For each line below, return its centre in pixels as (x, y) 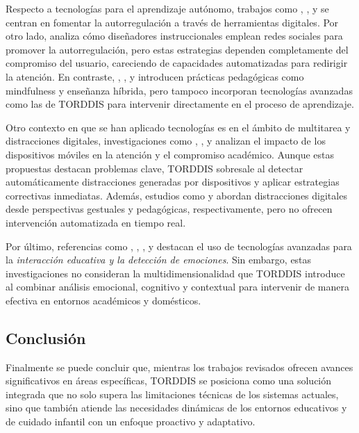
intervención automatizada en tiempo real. (96, 222)
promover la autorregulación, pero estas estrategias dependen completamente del (177, 49)
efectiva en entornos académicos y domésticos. (103, 300)
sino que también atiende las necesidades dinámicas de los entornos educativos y (176, 408)
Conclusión (46, 337)
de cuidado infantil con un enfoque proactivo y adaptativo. (131, 422)
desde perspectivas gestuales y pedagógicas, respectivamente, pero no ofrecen (169, 209)
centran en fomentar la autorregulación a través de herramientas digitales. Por (172, 22)
